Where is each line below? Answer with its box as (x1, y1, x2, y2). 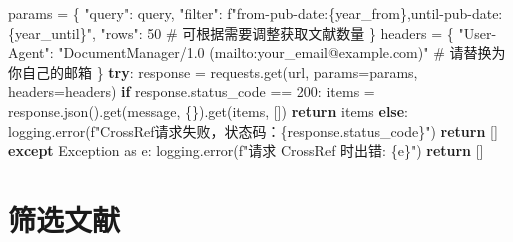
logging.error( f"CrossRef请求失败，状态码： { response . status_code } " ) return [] (8, 120, 498, 141)
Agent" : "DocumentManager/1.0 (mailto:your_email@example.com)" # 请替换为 (8, 42, 506, 63)
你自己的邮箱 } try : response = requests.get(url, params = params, (8, 61, 418, 82)
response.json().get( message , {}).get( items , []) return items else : (8, 100, 408, 121)
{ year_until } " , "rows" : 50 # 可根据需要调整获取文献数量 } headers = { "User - (8, 22, 497, 43)
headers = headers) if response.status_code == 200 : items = (8, 81, 375, 102)
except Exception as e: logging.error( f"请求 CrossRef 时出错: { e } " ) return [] (8, 140, 484, 161)
